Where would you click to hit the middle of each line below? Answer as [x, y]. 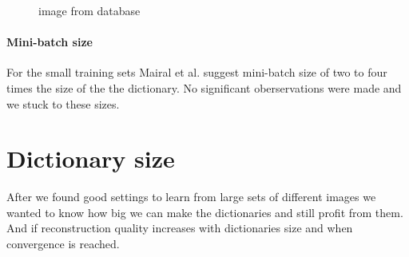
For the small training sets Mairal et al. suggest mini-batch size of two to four [197, 72]
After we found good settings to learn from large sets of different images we [191, 197]
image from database [89, 10]
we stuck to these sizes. [63, 103]
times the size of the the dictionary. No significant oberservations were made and [204, 87]
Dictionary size [91, 158]
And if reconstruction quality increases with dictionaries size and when [180, 228]
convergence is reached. [63, 244]
